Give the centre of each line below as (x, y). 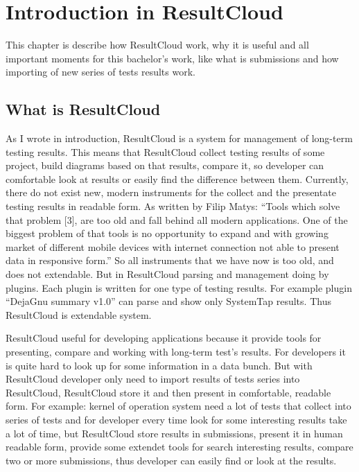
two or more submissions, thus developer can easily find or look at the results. (171, 460)
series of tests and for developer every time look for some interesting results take (176, 419)
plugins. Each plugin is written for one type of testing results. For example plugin (179, 287)
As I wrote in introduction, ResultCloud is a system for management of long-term (179, 138)
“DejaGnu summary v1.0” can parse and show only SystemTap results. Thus (168, 301)
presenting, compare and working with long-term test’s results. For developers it (176, 352)
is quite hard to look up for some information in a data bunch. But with (159, 365)
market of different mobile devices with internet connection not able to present (173, 246)
